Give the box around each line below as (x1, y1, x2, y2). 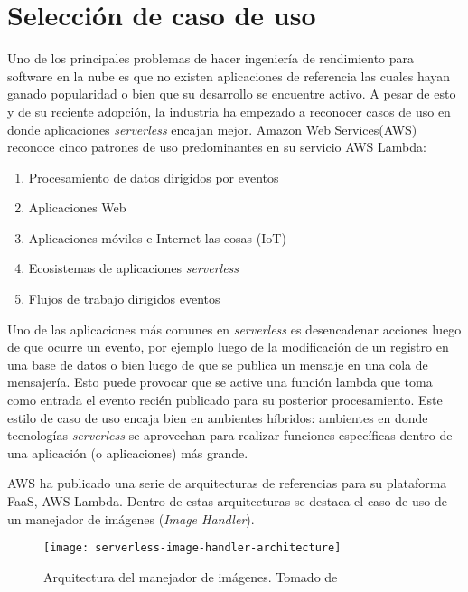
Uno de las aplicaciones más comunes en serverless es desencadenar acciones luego (7, 319, 462, 338)
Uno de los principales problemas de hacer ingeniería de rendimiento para (7, 49, 415, 68)
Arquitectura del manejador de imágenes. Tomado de (43, 567, 338, 586)
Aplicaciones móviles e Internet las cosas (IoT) (28, 228, 286, 247)
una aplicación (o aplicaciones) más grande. (7, 443, 248, 462)
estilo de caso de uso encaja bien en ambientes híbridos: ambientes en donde (7, 408, 428, 427)
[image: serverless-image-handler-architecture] (43, 541, 342, 555)
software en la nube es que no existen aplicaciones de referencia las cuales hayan (7, 66, 451, 85)
